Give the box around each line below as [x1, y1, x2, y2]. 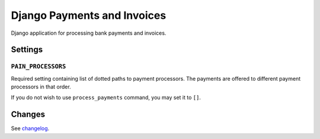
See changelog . [11, 125, 50, 132]
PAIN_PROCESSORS [11, 62, 66, 71]
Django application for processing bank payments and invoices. [11, 29, 167, 37]
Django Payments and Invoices [11, 9, 167, 22]
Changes [11, 110, 46, 120]
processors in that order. [11, 83, 71, 91]
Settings [11, 45, 43, 55]
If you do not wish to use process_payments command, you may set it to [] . [11, 94, 201, 101]
